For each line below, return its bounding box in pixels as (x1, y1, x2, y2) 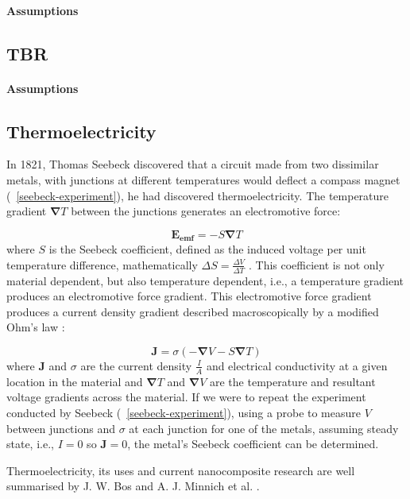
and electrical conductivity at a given (206, 357, 388, 373)
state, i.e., (6, 435, 54, 452)
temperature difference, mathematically (6, 256, 198, 273)
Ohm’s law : (6, 319, 65, 335)
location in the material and (6, 373, 143, 389)
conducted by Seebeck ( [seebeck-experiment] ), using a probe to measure (6, 404, 362, 420)
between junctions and (6, 420, 115, 436)
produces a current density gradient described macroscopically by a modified (6, 303, 379, 319)
